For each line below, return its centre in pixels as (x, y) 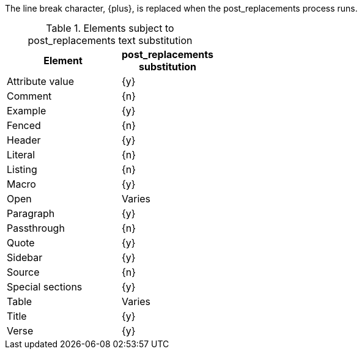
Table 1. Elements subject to (110, 28)
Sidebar (25, 257)
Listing (22, 169)
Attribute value (40, 81)
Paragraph (31, 213)
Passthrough (36, 228)
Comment (29, 96)
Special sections (45, 287)
